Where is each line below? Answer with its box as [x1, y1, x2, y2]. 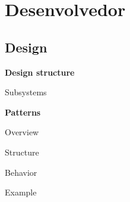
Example [5, 186, 37, 198]
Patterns [5, 105, 41, 118]
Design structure [5, 66, 75, 78]
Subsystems [5, 86, 47, 98]
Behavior [5, 166, 37, 178]
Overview [5, 126, 39, 138]
